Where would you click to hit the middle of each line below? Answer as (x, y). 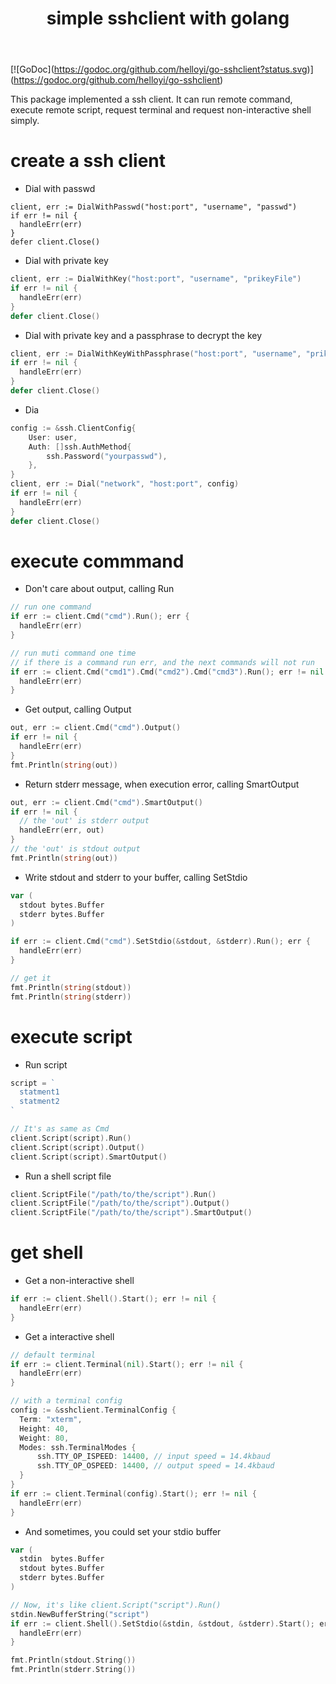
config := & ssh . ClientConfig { (73, 428)
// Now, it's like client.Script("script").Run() (116, 1605)
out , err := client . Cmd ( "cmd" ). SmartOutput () (106, 802)
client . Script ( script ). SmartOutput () (89, 1157)
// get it (31, 978)
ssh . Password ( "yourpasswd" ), (107, 456)
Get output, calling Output (78, 709)
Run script (46, 1064)
